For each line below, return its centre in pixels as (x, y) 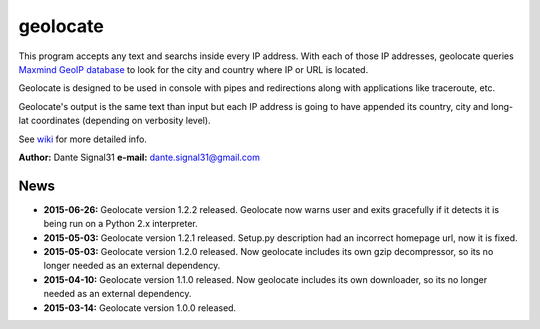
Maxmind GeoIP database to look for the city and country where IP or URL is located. (193, 69)
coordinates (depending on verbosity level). (120, 121)
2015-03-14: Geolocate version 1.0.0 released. (140, 307)
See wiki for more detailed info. (82, 139)
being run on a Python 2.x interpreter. (121, 224)
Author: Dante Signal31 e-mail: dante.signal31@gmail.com (139, 157)
